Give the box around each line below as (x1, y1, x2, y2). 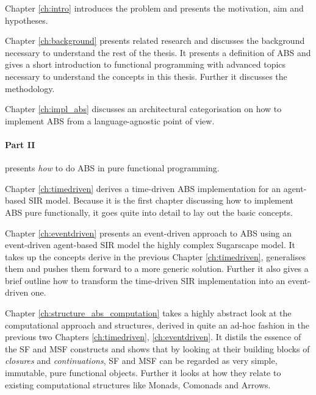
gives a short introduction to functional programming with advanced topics (5, 58, 286, 71)
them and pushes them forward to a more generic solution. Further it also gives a (5, 262, 309, 275)
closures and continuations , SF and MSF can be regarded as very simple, (5, 354, 278, 367)
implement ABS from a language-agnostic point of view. (5, 114, 215, 127)
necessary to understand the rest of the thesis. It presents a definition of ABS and (5, 46, 311, 59)
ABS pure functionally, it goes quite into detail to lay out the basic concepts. (5, 205, 293, 218)
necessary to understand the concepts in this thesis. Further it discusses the (5, 69, 287, 82)
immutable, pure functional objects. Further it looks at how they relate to (5, 366, 281, 379)
